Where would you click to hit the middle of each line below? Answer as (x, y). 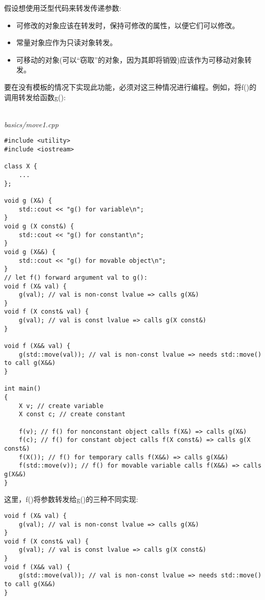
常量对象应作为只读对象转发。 (67, 42)
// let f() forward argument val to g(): (76, 277)
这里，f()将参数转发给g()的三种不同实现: (71, 499)
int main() (23, 389)
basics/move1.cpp (31, 124)
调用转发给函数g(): (35, 97)
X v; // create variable (61, 406)
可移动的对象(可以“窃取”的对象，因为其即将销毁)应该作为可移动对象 (130, 59)
